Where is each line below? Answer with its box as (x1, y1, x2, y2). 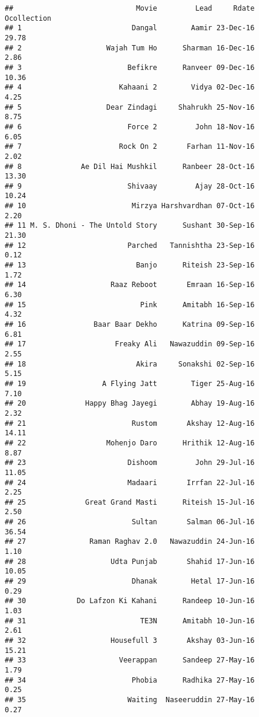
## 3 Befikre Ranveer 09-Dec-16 (5, 63, 255, 72)
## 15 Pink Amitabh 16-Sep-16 (5, 300, 255, 309)
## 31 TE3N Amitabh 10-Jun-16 (5, 616, 255, 625)
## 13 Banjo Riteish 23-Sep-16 (5, 261, 255, 270)
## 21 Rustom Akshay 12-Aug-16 (5, 419, 255, 428)
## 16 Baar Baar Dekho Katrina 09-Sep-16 (5, 320, 255, 329)
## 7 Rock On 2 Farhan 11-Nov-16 (5, 142, 255, 151)
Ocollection (5, 14, 51, 23)
